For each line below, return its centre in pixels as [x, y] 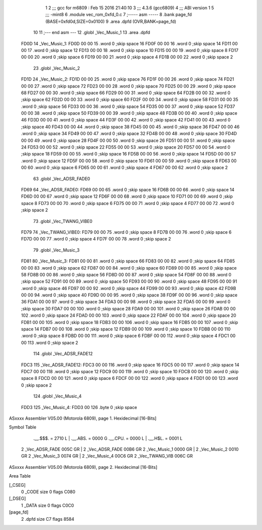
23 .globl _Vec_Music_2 [57, 68]
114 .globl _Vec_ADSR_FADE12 [63, 354]
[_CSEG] [17, 485]
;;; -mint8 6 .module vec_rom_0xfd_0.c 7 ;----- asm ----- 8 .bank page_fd [119, 15]
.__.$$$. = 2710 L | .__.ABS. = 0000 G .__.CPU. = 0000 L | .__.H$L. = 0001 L [108, 438]
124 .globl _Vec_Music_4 [57, 396]
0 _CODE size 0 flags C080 [48, 492]
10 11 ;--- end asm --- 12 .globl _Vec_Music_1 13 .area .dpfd [92, 33]
